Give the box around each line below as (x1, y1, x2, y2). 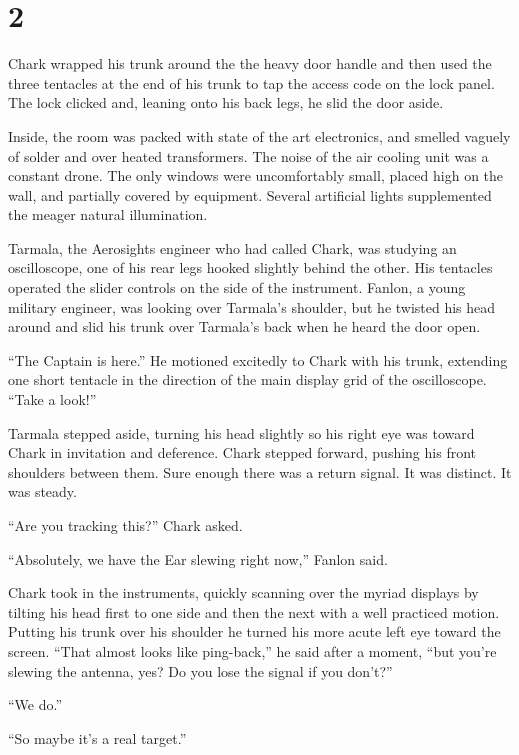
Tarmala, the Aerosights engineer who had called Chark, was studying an (8, 237, 457, 258)
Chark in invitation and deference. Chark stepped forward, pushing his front (8, 442, 476, 463)
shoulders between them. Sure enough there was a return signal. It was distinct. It (8, 461, 512, 482)
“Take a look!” (8, 389, 97, 410)
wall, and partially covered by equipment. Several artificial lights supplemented (8, 184, 492, 205)
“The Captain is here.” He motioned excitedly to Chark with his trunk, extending (8, 349, 508, 370)
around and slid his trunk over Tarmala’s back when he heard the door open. (8, 316, 481, 337)
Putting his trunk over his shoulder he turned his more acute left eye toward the (8, 621, 501, 642)
